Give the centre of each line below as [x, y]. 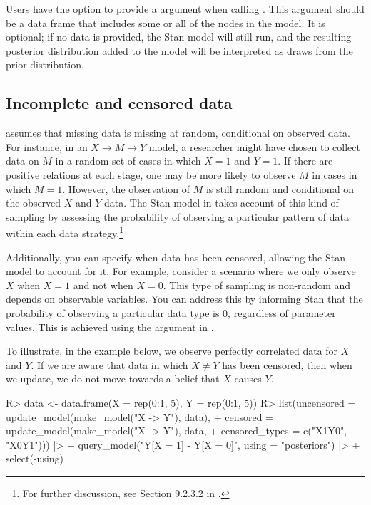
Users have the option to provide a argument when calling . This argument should [185, 9]
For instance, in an [47, 146]
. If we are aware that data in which [110, 364]
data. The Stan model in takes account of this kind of [222, 203]
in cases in [335, 174]
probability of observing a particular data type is [113, 312]
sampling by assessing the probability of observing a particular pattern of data [177, 216]
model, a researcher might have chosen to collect [254, 146]
